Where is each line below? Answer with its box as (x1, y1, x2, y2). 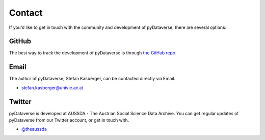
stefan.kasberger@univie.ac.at (21, 85, 83, 91)
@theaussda (21, 126, 47, 132)
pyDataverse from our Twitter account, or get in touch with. (9, 117, 130, 123)
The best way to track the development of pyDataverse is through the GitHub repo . (9, 50, 177, 56)
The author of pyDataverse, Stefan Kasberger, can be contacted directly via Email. (9, 76, 176, 82)
